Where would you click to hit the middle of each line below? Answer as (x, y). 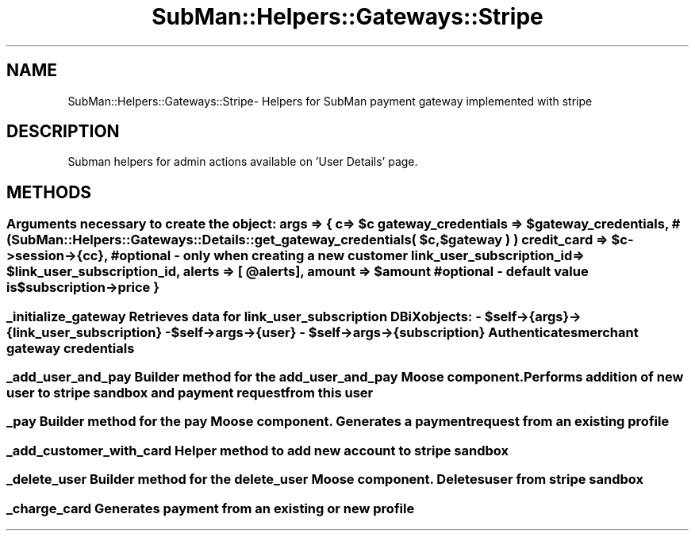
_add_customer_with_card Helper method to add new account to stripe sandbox (258, 450)
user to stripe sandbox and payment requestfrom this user (190, 393)
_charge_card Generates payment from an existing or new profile (211, 508)
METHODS (49, 192)
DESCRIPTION (63, 132)
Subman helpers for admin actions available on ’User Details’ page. (243, 162)
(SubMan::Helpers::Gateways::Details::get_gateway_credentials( (211, 240)
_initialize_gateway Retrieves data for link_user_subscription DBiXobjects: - (244, 316)
